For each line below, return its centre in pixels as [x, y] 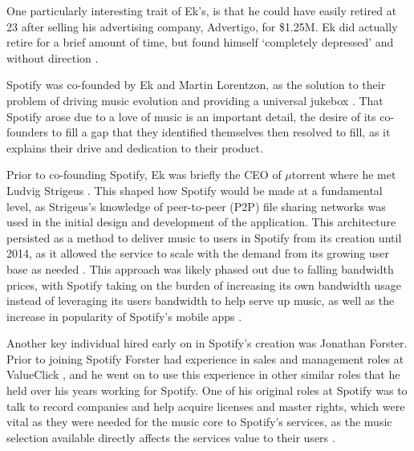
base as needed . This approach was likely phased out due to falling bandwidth [200, 268]
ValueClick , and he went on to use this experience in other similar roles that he [203, 374]
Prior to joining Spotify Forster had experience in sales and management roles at [205, 358]
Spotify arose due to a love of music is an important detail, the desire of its [191, 116]
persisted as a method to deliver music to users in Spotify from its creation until [204, 237]
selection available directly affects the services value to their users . [171, 437]
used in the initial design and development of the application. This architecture [201, 222]
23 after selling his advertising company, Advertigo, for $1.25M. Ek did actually [202, 26]
